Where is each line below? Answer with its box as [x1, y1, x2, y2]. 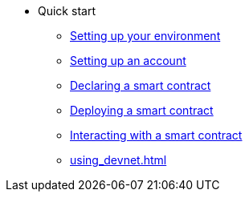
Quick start [38, 4, 96, 18]
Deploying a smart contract [70, 103, 214, 117]
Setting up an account [70, 54, 186, 67]
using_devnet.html [70, 153, 167, 167]
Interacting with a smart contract [70, 128, 243, 142]
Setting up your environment [70, 29, 221, 42]
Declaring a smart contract [70, 79, 211, 92]
